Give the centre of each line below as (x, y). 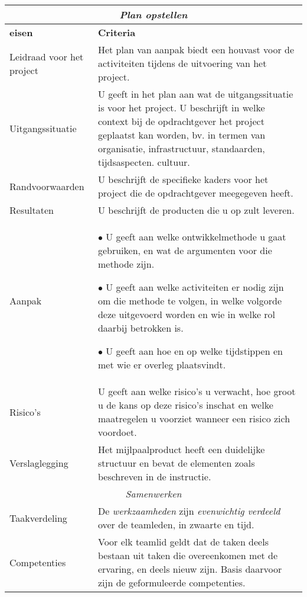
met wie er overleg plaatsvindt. (162, 365)
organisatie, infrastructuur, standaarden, (181, 148)
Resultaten (32, 210)
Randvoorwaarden (47, 186)
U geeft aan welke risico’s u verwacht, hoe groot (197, 391)
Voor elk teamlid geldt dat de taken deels (183, 542)
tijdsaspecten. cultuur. (144, 162)
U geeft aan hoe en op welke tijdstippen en (194, 351)
